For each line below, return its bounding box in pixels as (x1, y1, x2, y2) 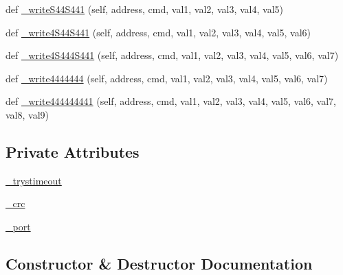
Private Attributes (5, 141, 140, 162)
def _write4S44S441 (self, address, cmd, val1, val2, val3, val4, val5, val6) (5, 25, 311, 39)
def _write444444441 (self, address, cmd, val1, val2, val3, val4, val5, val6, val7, (5, 94, 336, 108)
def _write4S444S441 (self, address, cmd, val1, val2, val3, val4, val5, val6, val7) (5, 48, 339, 62)
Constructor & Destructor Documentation (5, 252, 313, 274)
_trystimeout (5, 173, 62, 187)
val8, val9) (5, 107, 49, 121)
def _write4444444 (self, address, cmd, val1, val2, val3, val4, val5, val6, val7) (5, 71, 328, 85)
